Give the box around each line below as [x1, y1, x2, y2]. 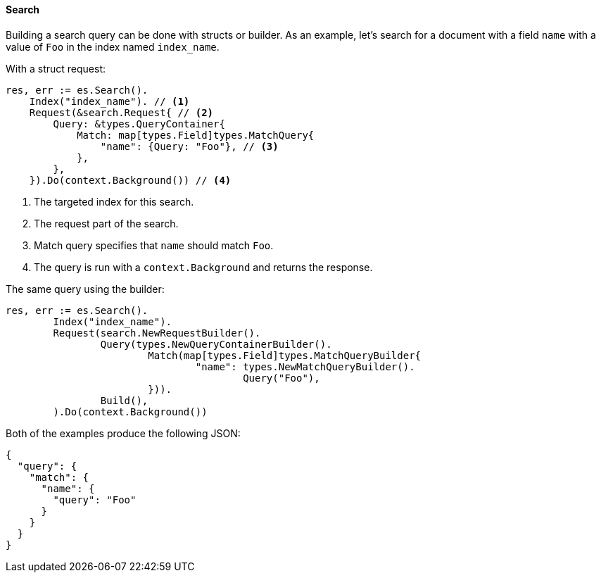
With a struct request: [6, 62, 106, 75]
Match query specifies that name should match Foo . [34, 239, 274, 251]
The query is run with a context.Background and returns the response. [34, 260, 373, 273]
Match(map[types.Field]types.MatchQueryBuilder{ [148, 349, 422, 361]
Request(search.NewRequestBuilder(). [53, 327, 261, 339]
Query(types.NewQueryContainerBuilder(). [100, 338, 332, 350]
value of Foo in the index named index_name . [6, 40, 220, 53]
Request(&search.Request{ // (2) [29, 106, 214, 118]
